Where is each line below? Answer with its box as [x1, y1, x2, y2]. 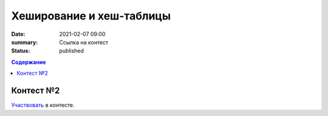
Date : [11, 30, 26, 38]
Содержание [11, 58, 46, 66]
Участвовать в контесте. [11, 101, 75, 109]
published [59, 47, 84, 55]
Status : [11, 47, 30, 55]
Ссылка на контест [59, 38, 109, 46]
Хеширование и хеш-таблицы [11, 9, 171, 22]
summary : [11, 38, 38, 46]
